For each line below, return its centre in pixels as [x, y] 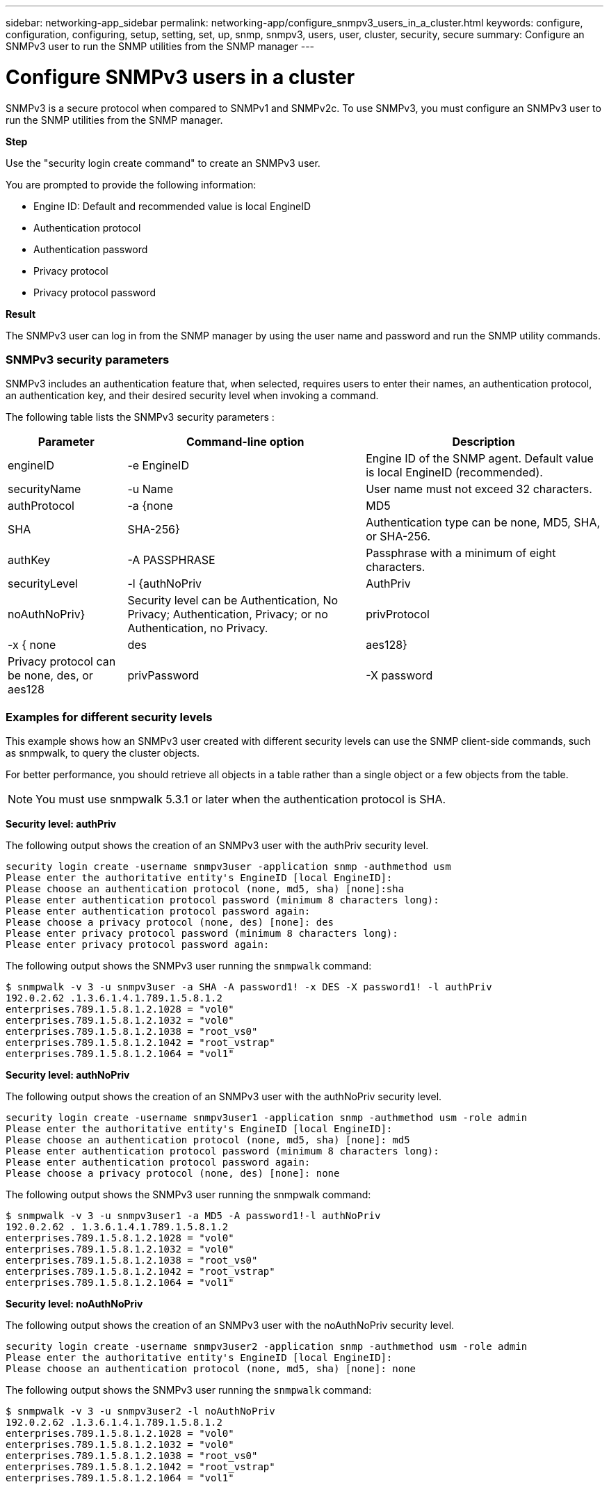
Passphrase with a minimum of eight [461, 553]
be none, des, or [50, 676]
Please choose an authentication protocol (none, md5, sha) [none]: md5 [208, 1140]
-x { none [32, 645]
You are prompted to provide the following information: [131, 184]
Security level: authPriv [61, 824]
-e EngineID [158, 466]
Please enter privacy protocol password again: [138, 944]
